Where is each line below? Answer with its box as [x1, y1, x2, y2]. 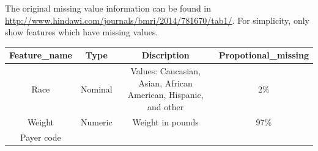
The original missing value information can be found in [5, 2, 212, 14]
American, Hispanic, [127, 88, 204, 101]
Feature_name [9, 49, 72, 61]
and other [147, 100, 184, 113]
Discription [141, 49, 190, 61]
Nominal [80, 82, 113, 95]
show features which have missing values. [5, 26, 158, 38]
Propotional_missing [218, 49, 309, 61]
